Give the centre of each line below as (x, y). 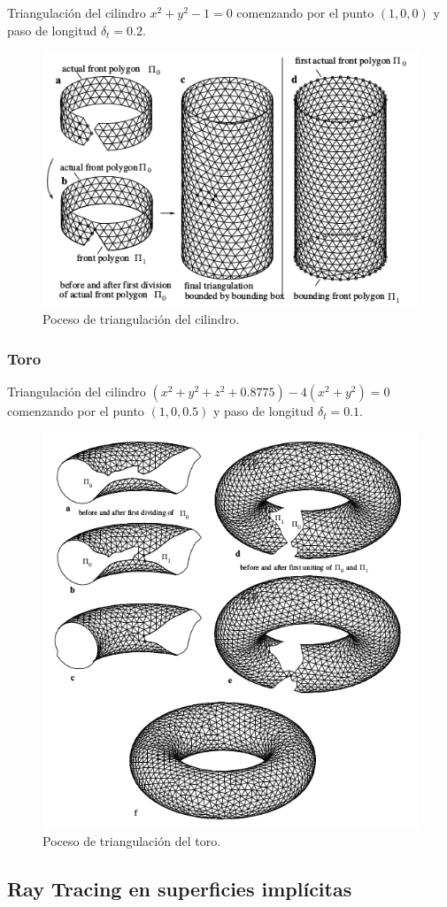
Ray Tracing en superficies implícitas (180, 888)
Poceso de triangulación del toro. (132, 840)
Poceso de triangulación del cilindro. (141, 319)
